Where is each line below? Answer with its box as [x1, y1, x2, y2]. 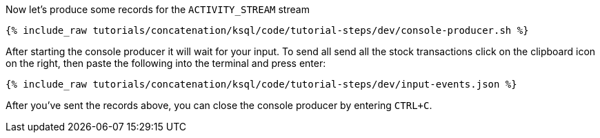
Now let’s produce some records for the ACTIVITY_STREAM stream [6, 3, 310, 15]
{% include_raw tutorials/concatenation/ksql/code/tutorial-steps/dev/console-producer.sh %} [6, 25, 529, 36]
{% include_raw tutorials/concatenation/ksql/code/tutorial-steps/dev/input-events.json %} [6, 79, 517, 90]
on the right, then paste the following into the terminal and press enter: [6, 57, 326, 69]
